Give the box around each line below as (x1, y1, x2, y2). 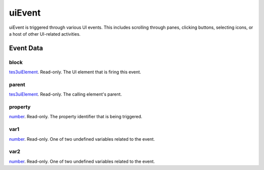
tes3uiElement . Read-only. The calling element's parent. (9, 91, 122, 97)
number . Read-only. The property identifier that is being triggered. (9, 114, 143, 120)
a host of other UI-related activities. (9, 31, 81, 37)
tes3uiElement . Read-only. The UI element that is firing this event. (9, 69, 141, 75)
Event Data (9, 44, 44, 52)
